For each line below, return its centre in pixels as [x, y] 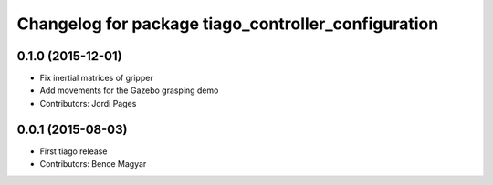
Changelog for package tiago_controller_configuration [228, 24]
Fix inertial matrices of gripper [97, 78]
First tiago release [73, 151]
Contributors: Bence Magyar [93, 164]
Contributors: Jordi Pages [88, 103]
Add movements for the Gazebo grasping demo [129, 90]
